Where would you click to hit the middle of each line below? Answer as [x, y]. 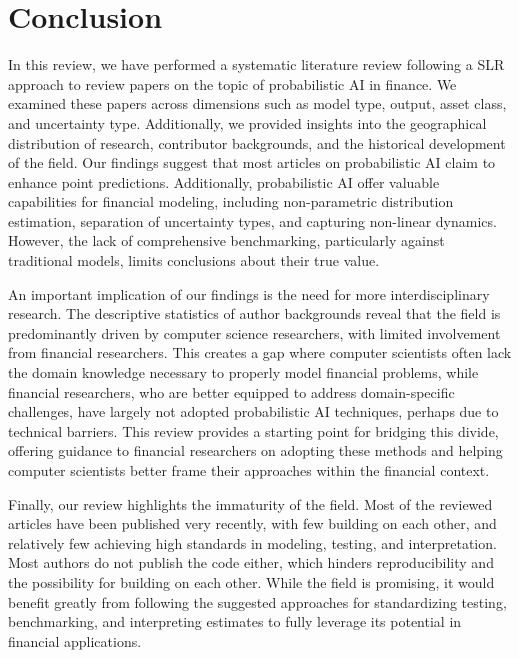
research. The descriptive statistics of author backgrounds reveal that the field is [254, 313]
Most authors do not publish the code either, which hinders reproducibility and [251, 562]
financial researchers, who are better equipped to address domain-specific [231, 391]
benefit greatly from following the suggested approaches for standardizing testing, [257, 601]
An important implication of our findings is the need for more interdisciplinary [249, 293]
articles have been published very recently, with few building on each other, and [252, 523]
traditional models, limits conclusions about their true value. [194, 260]
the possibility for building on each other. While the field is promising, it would [251, 581]
